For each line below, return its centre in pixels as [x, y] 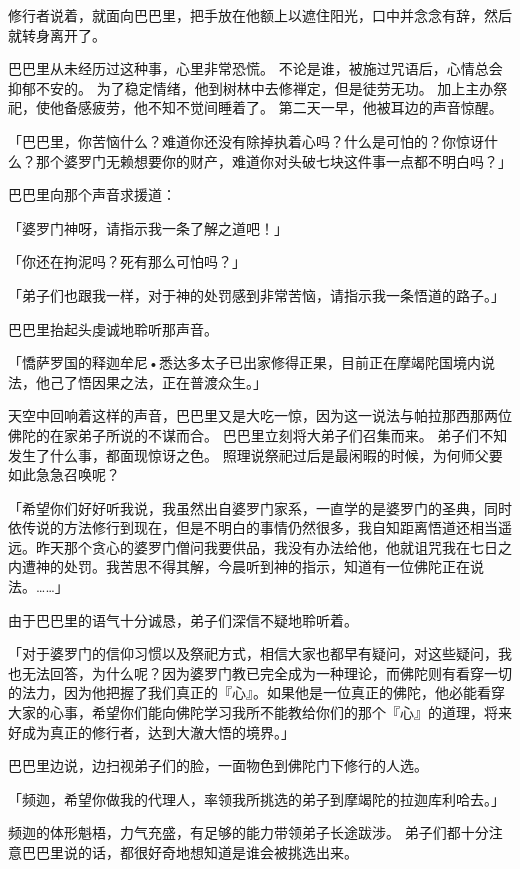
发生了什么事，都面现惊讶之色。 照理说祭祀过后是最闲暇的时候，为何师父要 [255, 454]
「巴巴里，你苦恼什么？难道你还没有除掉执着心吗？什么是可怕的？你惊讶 [246, 140]
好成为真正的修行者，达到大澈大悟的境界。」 [151, 731]
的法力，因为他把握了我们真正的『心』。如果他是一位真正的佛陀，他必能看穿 [256, 692]
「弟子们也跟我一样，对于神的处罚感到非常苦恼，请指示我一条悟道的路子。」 [256, 294]
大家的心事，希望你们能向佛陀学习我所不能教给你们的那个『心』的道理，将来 [260, 712]
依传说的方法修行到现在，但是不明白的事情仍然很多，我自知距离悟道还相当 [253, 527]
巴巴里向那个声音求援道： [92, 194]
